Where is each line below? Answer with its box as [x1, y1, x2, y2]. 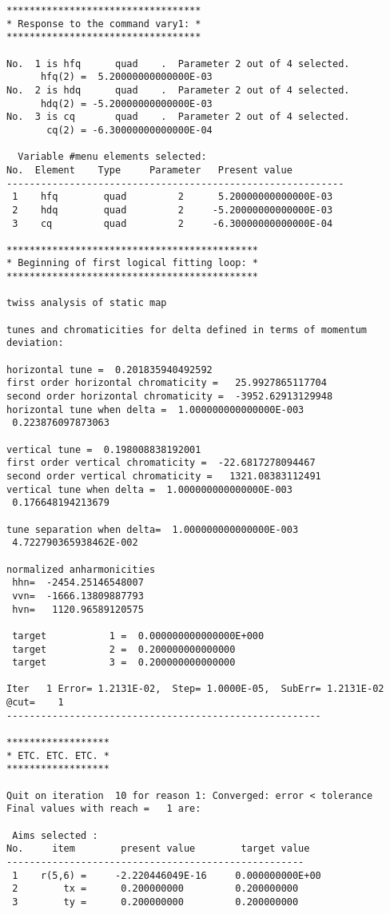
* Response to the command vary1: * [6, 18, 201, 30]
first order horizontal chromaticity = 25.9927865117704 [6, 377, 327, 389]
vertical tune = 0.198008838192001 [6, 443, 201, 455]
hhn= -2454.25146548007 [12, 577, 144, 589]
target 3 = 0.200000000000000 [12, 657, 236, 669]
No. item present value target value [6, 843, 310, 855]
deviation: [6, 337, 64, 349]
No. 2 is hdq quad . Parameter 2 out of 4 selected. [6, 84, 350, 96]
